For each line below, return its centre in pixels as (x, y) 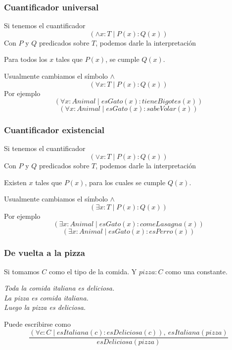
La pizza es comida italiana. (46, 297)
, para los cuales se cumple (125, 182)
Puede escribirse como (37, 324)
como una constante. (196, 271)
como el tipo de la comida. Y (93, 271)
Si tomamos (22, 271)
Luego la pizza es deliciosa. (45, 307)
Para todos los (26, 59)
